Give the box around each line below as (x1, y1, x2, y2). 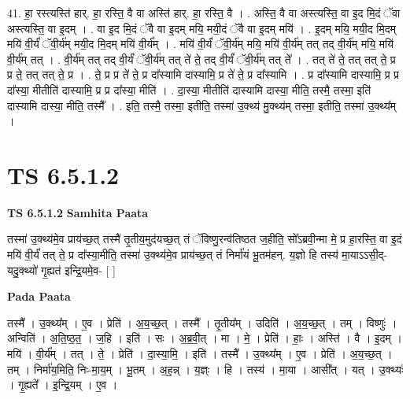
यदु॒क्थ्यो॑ (7, 261, 38, 278)
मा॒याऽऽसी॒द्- (342, 246, 388, 263)
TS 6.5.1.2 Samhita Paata (7, 204, 149, 220)
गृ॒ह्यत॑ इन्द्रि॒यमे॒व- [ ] (41, 261, 116, 278)
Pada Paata (7, 288, 71, 305)
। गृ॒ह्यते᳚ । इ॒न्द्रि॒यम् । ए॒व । (7, 376, 118, 393)
